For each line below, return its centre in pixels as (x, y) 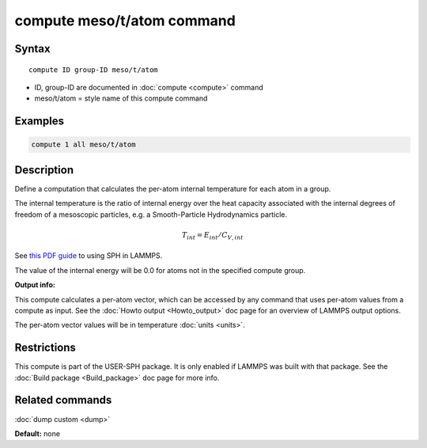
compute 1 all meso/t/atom (83, 145)
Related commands (63, 400)
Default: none (38, 433)
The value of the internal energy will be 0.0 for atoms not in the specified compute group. (160, 270)
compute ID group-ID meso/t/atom (93, 70)
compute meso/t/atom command (125, 21)
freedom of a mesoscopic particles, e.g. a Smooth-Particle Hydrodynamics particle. (151, 215)
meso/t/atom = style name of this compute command (121, 98)
